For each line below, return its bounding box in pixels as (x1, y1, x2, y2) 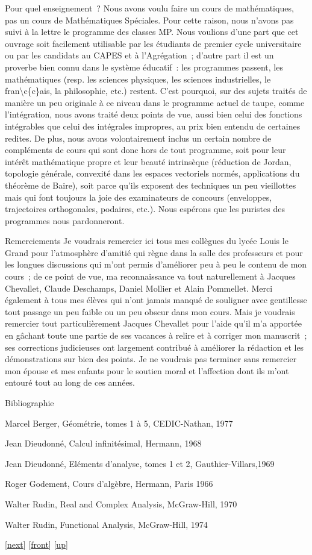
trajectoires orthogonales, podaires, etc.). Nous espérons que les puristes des (5, 202, 285, 215)
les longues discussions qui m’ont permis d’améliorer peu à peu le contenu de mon (5, 258, 307, 271)
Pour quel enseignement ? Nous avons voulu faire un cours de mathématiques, (5, 2, 294, 14)
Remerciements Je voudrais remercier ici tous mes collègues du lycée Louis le (5, 234, 289, 247)
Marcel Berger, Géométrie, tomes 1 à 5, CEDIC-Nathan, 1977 (5, 416, 233, 429)
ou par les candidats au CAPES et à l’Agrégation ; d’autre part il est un (5, 49, 274, 61)
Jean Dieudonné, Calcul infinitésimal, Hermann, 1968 (5, 437, 202, 450)
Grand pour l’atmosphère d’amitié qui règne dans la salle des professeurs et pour (5, 246, 303, 259)
